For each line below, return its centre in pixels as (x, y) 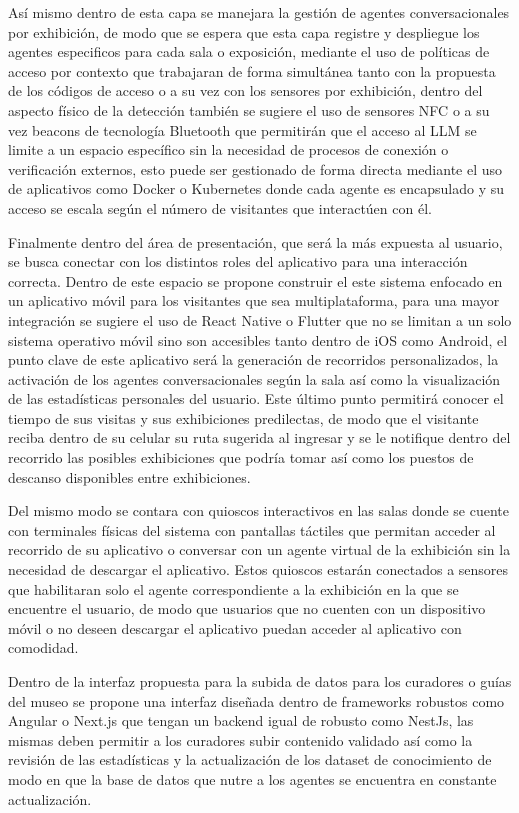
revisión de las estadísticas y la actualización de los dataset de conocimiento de (250, 759)
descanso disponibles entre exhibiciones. (129, 476)
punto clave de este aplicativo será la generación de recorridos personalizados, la (253, 359)
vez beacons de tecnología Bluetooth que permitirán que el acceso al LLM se (242, 129)
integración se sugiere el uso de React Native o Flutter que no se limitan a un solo (260, 319)
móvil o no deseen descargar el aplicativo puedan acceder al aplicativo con (235, 627)
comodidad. (43, 647)
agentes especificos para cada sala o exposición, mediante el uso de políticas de (249, 51)
